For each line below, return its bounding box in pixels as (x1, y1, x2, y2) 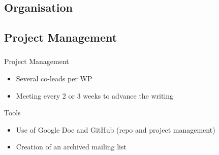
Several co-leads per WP (16, 73, 92, 84)
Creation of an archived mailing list (16, 141, 127, 152)
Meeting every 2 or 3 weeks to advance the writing (16, 90, 174, 101)
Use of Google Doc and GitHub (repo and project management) (16, 124, 215, 135)
